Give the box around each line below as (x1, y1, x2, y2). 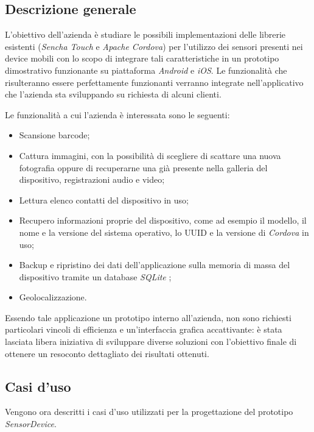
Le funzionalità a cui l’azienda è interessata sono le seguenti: (5, 108, 230, 121)
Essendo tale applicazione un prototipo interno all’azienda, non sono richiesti (5, 311, 291, 324)
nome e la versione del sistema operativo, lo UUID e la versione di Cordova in (19, 225, 309, 238)
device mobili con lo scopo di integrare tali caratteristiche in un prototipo (5, 52, 279, 65)
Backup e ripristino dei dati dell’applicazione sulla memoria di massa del (19, 258, 290, 271)
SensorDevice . (5, 417, 57, 430)
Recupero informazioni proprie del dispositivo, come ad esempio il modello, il (19, 214, 307, 227)
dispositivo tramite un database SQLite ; (19, 270, 172, 283)
